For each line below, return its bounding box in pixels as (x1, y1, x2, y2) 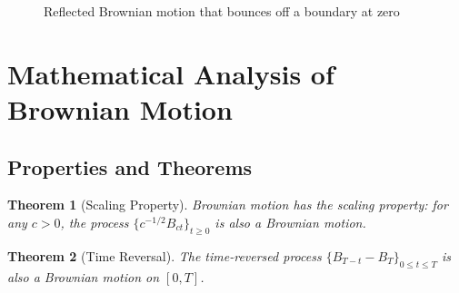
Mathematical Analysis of (7, 54, 334, 92)
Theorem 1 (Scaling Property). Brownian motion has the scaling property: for (7, 195, 448, 214)
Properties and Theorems (7, 152, 253, 181)
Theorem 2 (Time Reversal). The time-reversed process (7, 246, 322, 265)
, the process (60, 212, 129, 231)
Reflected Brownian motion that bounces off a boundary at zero (44, 2, 400, 20)
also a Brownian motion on (7, 267, 160, 286)
